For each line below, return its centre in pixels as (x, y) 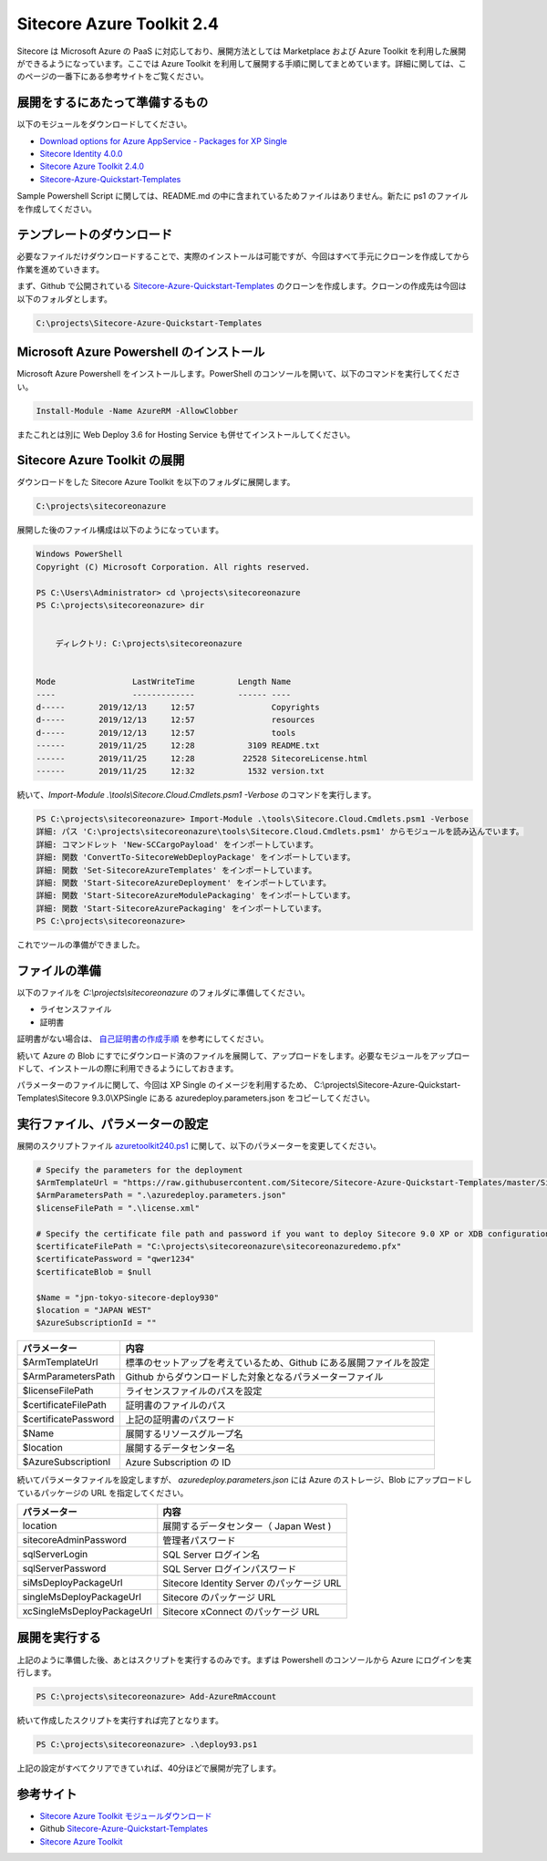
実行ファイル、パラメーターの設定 (113, 1124)
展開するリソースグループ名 (184, 1434)
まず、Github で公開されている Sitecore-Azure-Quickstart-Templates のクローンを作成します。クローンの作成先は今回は (242, 286)
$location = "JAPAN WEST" (94, 1310)
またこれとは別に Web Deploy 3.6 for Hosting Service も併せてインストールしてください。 (186, 434)
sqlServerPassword (64, 1568)
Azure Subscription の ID (178, 1463)
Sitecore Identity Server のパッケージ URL (252, 1584)
